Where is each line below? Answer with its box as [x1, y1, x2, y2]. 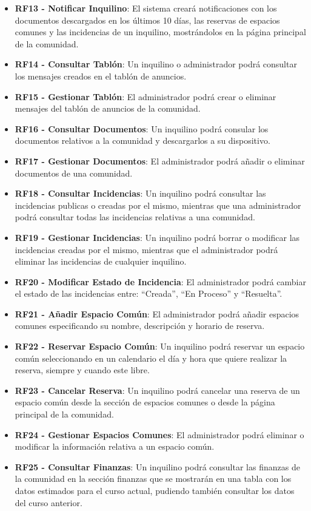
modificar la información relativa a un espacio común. [15, 440, 215, 453]
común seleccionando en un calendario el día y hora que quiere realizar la [15, 351, 287, 364]
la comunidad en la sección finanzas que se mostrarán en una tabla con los [15, 472, 292, 485]
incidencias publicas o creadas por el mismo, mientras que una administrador [15, 198, 301, 211]
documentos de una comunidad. [15, 166, 133, 179]
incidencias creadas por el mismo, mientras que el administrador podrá [15, 243, 278, 255]
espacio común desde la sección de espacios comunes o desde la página [15, 396, 275, 408]
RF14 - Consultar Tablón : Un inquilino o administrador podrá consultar [15, 58, 297, 70]
